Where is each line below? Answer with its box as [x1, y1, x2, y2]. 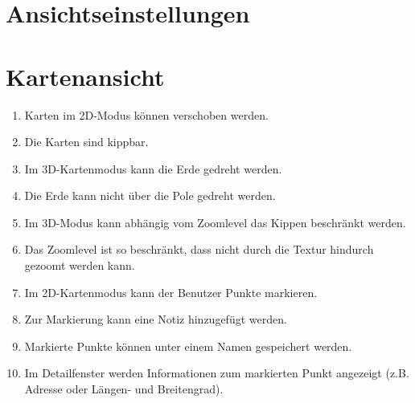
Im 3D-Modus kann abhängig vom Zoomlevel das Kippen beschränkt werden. [24, 214, 406, 230]
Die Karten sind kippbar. [24, 133, 149, 150]
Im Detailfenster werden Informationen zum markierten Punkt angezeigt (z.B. [24, 364, 409, 381]
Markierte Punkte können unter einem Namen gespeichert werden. [24, 337, 352, 354]
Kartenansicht [6, 59, 165, 92]
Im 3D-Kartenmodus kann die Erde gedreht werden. [24, 160, 282, 177]
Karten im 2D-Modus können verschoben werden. [24, 106, 269, 123]
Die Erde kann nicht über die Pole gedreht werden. [24, 187, 276, 204]
